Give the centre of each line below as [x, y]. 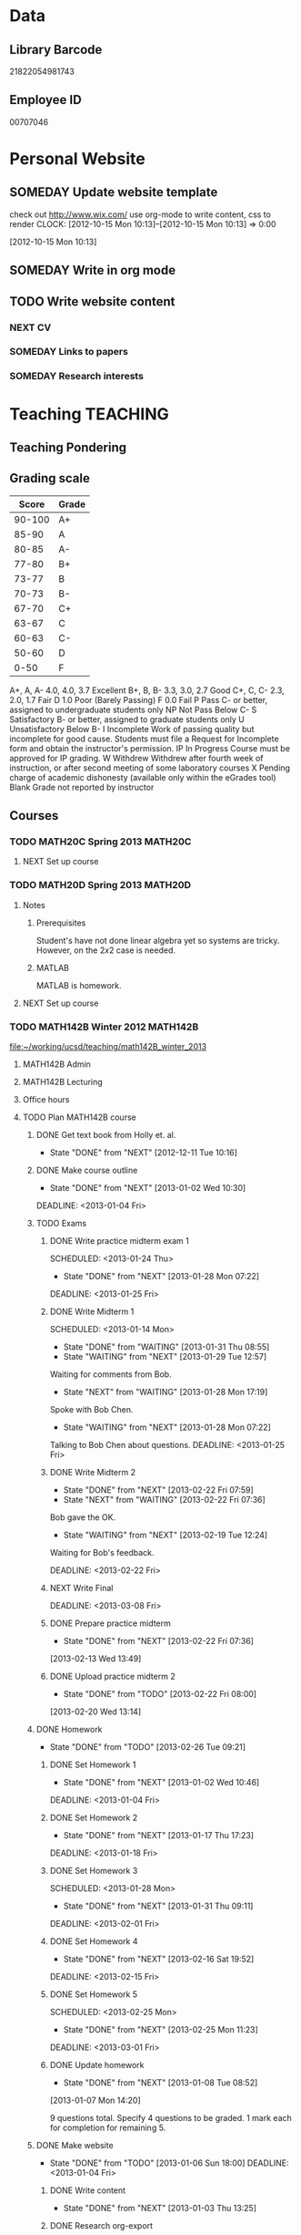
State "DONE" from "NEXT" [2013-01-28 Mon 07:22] [161, 1277]
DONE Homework [69, 1730]
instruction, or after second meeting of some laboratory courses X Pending [150, 768]
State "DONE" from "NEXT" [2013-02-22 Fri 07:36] [159, 1641]
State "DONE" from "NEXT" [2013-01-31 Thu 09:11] [158, 1906]
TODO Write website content [92, 301]
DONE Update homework [97, 2065]
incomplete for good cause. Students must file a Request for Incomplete [144, 739]
